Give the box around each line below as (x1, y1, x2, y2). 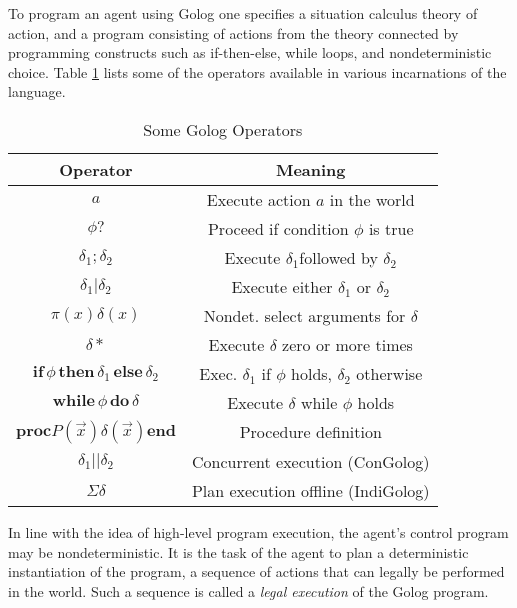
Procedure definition (239, 420, 382, 444)
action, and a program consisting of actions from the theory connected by (8, 22, 459, 43)
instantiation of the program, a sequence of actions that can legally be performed (8, 561, 505, 582)
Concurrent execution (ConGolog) (191, 449, 430, 473)
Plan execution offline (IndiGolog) (191, 478, 430, 502)
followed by (299, 245, 378, 269)
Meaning (275, 157, 346, 181)
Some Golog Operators (143, 117, 303, 141)
